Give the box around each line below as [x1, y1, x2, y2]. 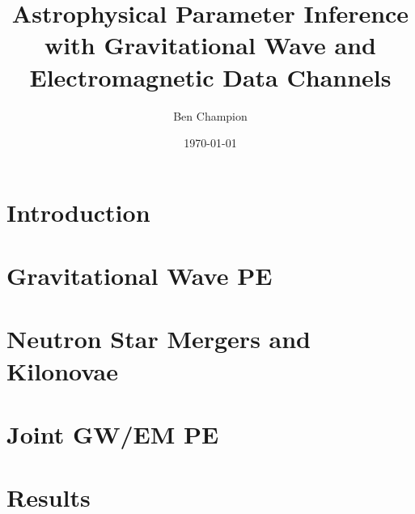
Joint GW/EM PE [6, 418, 219, 450]
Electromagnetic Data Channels [29, 60, 392, 93]
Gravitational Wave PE [6, 259, 273, 292]
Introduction [6, 195, 150, 228]
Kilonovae [6, 354, 118, 387]
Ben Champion [173, 107, 248, 124]
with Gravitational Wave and [44, 28, 376, 62]
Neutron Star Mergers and [6, 322, 311, 355]
